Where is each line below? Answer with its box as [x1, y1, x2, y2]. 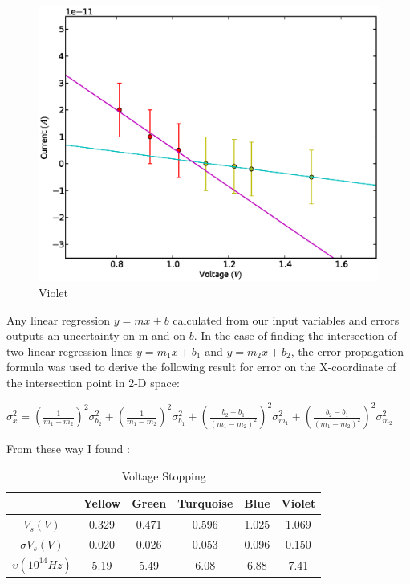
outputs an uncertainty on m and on [6, 327, 185, 344]
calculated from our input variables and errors [173, 311, 400, 328]
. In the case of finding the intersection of [193, 327, 397, 344]
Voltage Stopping [121, 467, 206, 484]
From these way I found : [6, 440, 130, 457]
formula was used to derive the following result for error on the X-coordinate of [6, 358, 396, 375]
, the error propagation [290, 342, 404, 359]
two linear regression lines [6, 342, 133, 359]
